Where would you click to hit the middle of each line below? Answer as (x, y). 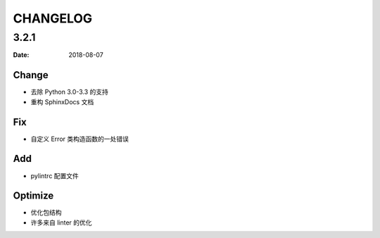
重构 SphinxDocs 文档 (62, 101)
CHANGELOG (53, 18)
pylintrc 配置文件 (55, 175)
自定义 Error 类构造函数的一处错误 (80, 139)
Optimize (33, 196)
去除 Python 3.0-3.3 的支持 (70, 92)
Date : (21, 55)
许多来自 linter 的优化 (61, 223)
